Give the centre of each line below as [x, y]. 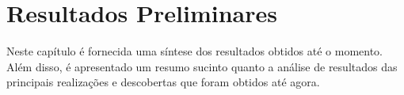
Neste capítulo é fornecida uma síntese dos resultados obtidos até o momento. [195, 51]
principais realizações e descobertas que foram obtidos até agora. [163, 82]
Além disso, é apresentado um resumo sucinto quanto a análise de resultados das [202, 66]
